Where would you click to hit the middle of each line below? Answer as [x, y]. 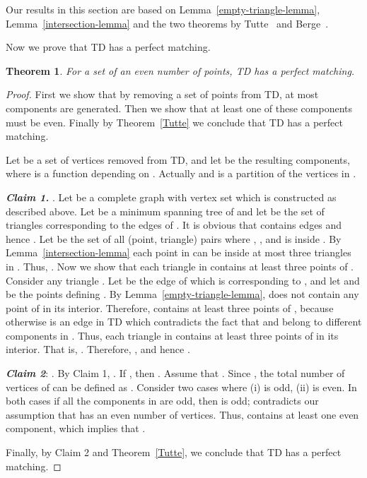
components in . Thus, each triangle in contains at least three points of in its [172, 335]
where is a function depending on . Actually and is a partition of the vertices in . [181, 173]
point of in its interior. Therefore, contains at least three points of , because [170, 307]
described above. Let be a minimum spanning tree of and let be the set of [165, 211]
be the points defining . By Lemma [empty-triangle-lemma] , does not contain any [182, 294]
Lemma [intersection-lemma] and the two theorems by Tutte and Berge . [167, 23]
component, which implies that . [76, 428]
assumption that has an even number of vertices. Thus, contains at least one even [182, 414]
